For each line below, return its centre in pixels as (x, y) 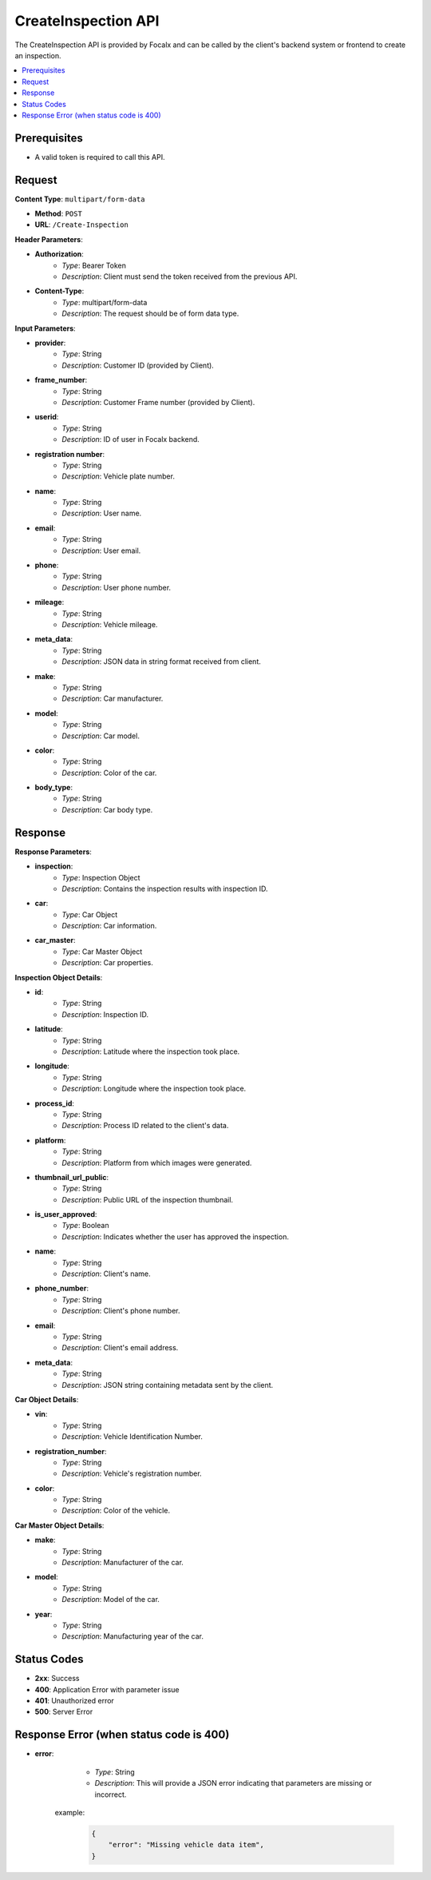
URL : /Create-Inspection (82, 225)
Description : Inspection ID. (105, 1014)
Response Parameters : (53, 852)
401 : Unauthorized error (75, 1701)
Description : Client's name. (106, 1274)
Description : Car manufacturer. (113, 698)
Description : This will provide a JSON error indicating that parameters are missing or (233, 1783)
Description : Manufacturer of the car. (123, 1563)
